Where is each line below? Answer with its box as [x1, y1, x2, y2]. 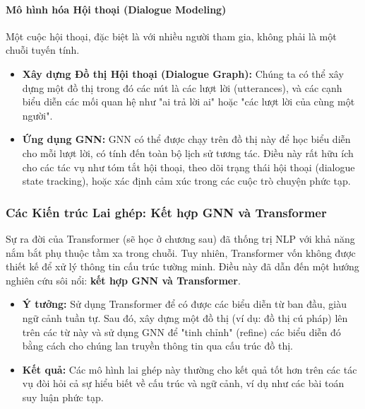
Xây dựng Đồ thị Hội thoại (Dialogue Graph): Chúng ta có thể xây [22, 66, 344, 81]
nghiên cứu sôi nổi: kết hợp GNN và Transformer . [6, 272, 241, 287]
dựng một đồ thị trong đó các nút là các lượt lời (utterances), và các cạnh [22, 80, 342, 95]
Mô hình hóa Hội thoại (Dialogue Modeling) [6, 1, 227, 16]
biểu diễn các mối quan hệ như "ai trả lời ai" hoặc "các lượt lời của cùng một [22, 94, 355, 109]
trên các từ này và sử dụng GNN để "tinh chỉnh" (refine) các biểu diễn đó [22, 324, 341, 339]
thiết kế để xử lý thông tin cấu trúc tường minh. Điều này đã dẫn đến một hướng [6, 259, 359, 274]
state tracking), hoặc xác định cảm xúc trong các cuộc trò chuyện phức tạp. [22, 173, 351, 188]
